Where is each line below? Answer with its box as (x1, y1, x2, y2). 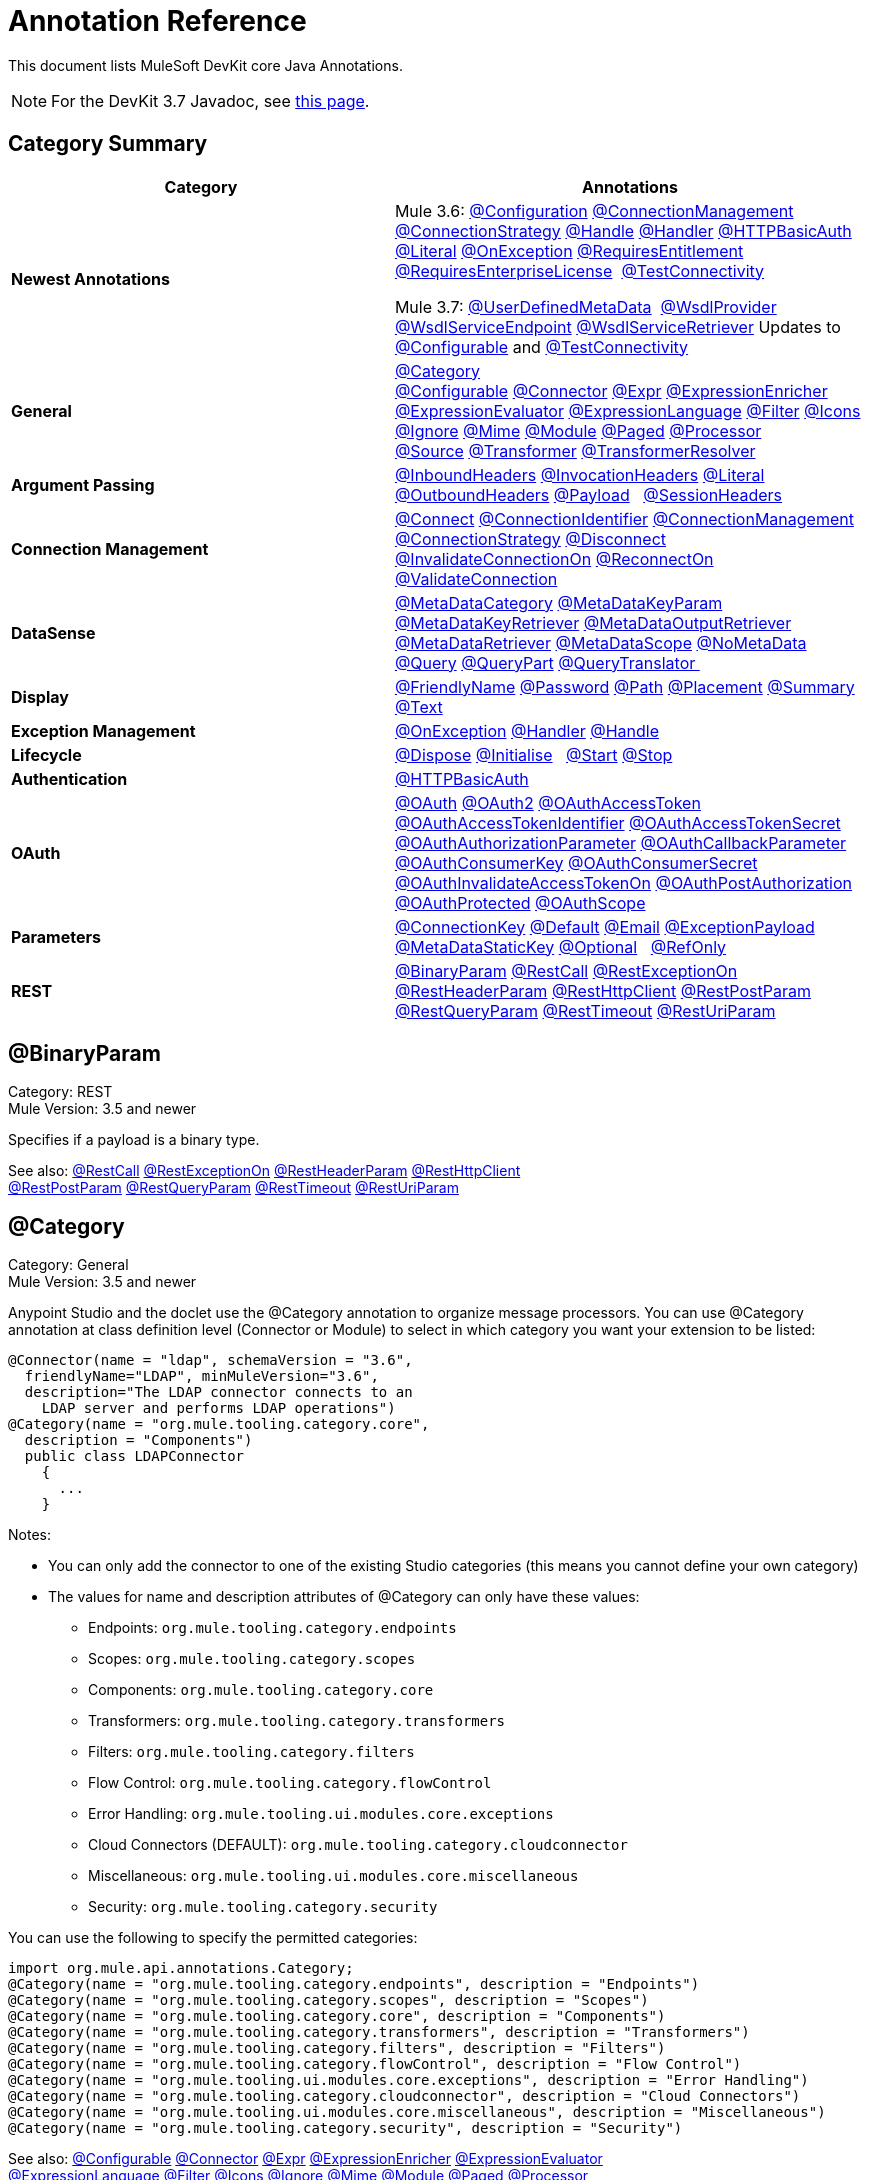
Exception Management (11, 720, 196, 741)
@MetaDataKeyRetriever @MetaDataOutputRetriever (394, 612, 792, 633)
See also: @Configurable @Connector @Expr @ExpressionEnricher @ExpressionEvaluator (8, 2150, 603, 2168)
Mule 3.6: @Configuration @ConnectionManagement (394, 200, 794, 221)
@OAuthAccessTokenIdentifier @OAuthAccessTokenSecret (394, 812, 841, 833)
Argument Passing (11, 474, 155, 495)
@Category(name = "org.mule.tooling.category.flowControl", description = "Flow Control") (8, 2056, 742, 2073)
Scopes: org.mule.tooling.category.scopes (88, 1650, 416, 1668)
